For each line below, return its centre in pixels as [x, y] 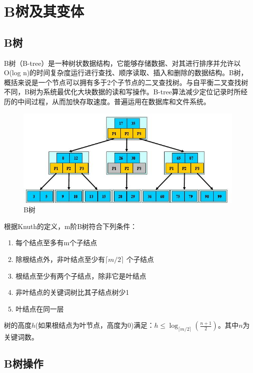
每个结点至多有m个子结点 [56, 243]
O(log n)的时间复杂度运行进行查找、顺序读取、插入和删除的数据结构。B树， [126, 72]
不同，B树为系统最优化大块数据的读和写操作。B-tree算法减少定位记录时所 [122, 92]
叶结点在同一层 [40, 308]
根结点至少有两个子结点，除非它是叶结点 [81, 275]
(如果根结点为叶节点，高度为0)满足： [95, 325]
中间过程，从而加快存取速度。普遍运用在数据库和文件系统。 [114, 101]
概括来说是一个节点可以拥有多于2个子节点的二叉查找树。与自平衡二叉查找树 [126, 82]
